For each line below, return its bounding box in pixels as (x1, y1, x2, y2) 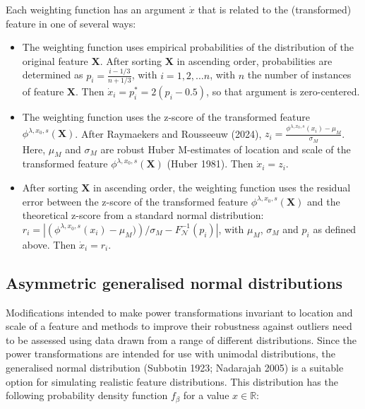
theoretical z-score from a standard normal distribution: (22, 208, 264, 223)
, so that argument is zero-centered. (206, 84, 360, 98)
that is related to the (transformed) (198, 2, 352, 16)
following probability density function (6, 388, 168, 403)
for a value (183, 388, 229, 403)
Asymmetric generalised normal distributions (6, 271, 343, 293)
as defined (313, 221, 357, 236)
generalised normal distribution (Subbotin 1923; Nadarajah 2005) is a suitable (6, 360, 344, 374)
